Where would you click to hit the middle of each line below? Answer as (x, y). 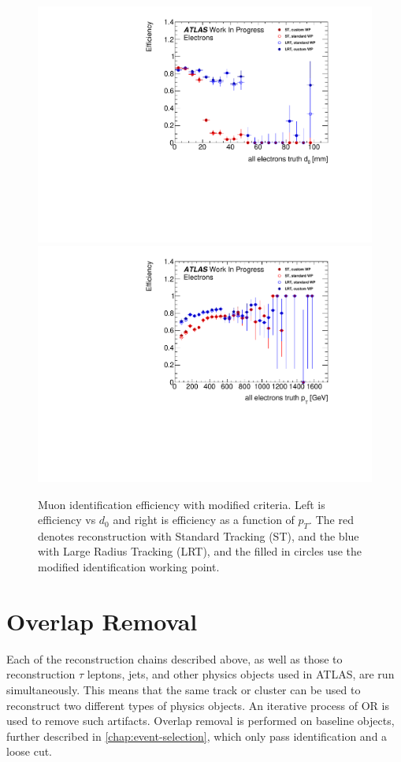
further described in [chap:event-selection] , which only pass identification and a (197, 736)
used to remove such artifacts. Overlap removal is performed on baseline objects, (200, 721)
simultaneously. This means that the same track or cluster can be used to (184, 689)
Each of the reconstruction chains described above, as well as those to (175, 658)
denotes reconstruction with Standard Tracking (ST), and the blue (199, 535)
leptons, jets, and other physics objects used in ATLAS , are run (241, 674)
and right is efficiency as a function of (204, 520)
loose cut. (30, 751)
